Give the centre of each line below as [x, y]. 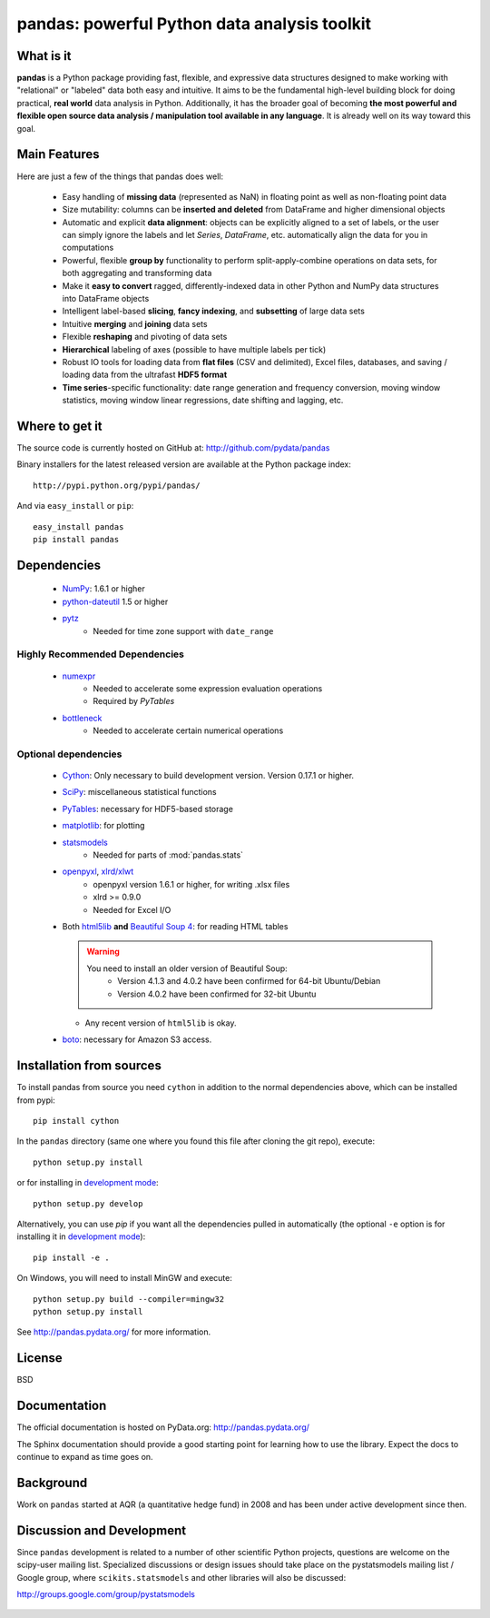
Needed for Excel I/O [132, 909]
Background [52, 1482]
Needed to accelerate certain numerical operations [188, 730]
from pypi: [36, 1100]
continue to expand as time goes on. [85, 1456]
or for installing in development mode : [88, 1183]
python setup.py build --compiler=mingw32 [129, 1299]
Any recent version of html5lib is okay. [161, 1023]
